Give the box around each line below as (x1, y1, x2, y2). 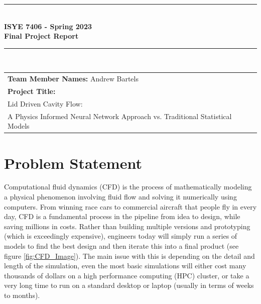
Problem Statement (4, 152, 142, 173)
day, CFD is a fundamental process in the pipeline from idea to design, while (4, 211, 240, 222)
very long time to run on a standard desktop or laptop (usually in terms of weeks (4, 280, 254, 290)
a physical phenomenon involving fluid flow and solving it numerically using (4, 191, 237, 202)
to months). (4, 290, 40, 300)
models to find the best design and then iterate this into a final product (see (4, 241, 239, 251)
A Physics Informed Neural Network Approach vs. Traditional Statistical (8, 111, 232, 121)
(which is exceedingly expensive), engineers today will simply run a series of (4, 231, 237, 241)
